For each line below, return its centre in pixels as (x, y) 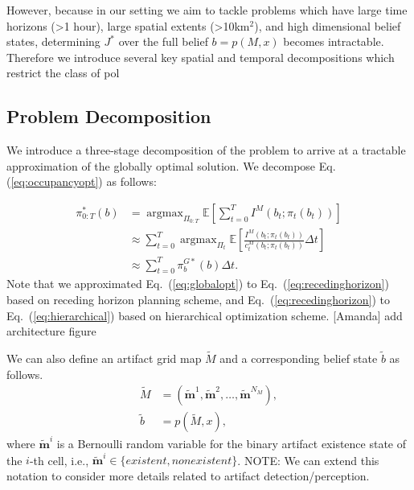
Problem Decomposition (109, 116)
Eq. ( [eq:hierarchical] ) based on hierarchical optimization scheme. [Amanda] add (205, 315)
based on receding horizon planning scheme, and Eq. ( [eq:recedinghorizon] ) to (198, 299)
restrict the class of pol (63, 73)
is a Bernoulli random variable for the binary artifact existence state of (232, 443)
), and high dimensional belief (328, 25)
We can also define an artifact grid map (104, 358)
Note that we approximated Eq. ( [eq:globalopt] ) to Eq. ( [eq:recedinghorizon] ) (198, 284)
